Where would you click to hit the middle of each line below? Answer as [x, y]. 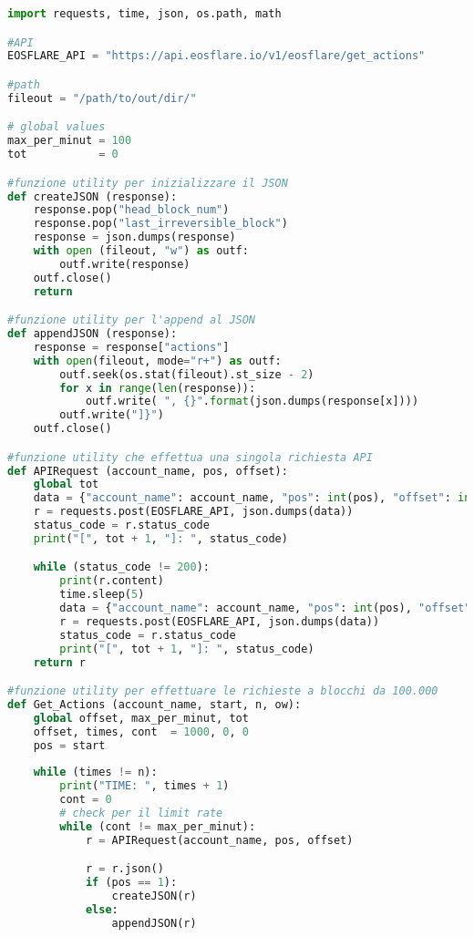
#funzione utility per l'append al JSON [132, 320]
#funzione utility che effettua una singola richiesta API [190, 457]
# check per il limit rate [141, 813]
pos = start [69, 745]
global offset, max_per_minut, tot [141, 718]
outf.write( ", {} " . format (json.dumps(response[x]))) [252, 402]
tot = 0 [63, 154]
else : [102, 909]
